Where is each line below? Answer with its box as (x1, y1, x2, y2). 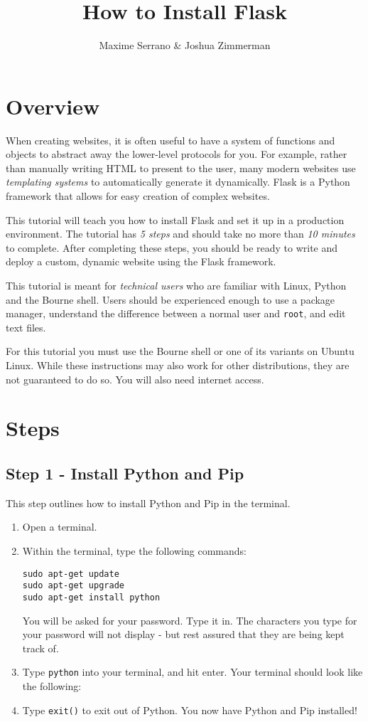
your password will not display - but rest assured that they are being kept (22, 627, 345, 642)
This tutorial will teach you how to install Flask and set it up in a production (6, 212, 345, 227)
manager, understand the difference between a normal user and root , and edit (6, 306, 346, 321)
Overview (6, 91, 100, 120)
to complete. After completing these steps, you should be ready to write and (6, 240, 338, 255)
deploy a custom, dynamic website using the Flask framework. (6, 254, 276, 269)
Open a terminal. (22, 519, 97, 534)
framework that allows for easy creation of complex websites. (6, 189, 270, 203)
